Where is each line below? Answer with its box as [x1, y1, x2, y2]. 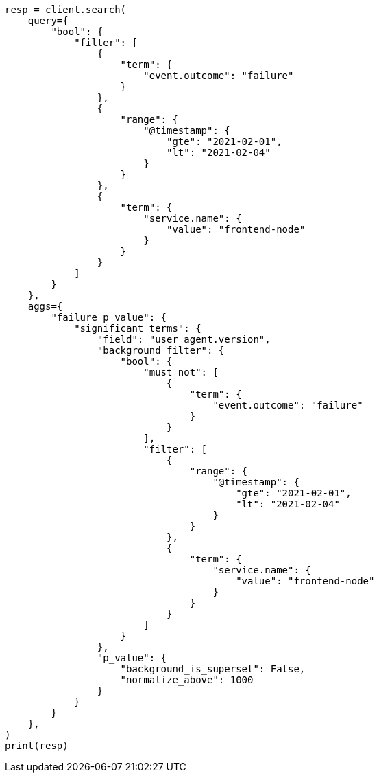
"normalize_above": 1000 [120, 674, 254, 685]
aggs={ [27, 301, 63, 312]
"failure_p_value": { [51, 312, 167, 323]
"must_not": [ [143, 367, 219, 378]
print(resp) [5, 740, 69, 751]
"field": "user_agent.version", [97, 334, 271, 345]
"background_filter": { [97, 345, 225, 356]
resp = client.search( [5, 4, 127, 15]
